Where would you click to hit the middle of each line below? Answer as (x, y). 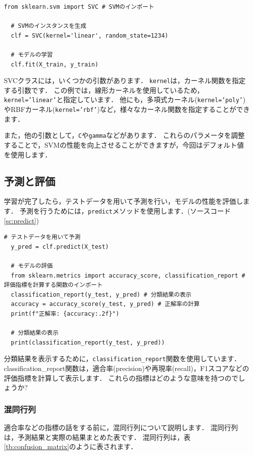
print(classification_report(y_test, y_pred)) (88, 342)
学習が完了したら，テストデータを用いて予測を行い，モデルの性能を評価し (124, 201)
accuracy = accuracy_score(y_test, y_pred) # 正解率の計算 (105, 304)
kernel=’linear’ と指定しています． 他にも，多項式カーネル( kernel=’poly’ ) (125, 99)
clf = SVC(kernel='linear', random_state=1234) (90, 35)
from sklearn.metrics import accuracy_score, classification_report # (128, 275)
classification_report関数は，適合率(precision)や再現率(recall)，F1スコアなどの (126, 368)
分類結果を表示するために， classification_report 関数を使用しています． (122, 358)
